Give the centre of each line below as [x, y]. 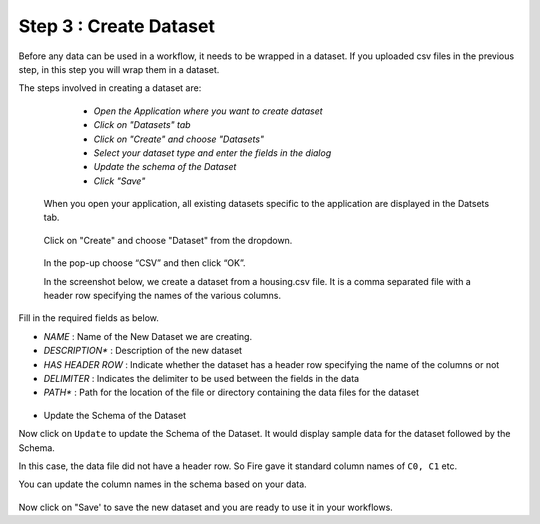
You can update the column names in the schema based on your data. [162, 484]
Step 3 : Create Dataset [116, 26]
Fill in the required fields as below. [89, 318]
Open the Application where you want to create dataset [208, 111]
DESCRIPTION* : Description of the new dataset [143, 351]
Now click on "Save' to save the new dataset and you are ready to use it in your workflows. [206, 507]
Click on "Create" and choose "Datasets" [179, 139]
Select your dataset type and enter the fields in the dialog [212, 152]
